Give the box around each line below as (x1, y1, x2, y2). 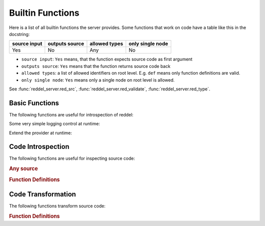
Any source (9, 165, 38, 172)
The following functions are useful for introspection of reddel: (9, 112, 133, 117)
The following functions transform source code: (9, 203, 106, 209)
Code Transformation (9, 190, 76, 198)
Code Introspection (9, 142, 70, 151)
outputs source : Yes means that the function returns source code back (21, 63, 171, 69)
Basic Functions (9, 99, 59, 107)
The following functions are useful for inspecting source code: (9, 155, 135, 162)
